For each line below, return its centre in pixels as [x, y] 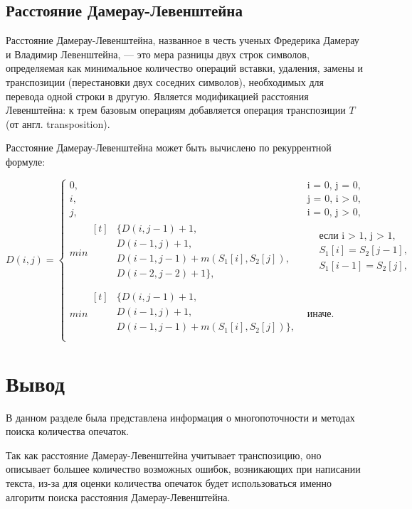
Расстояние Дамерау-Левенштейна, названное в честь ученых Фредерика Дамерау [183, 40]
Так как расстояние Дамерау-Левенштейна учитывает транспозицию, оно [164, 455]
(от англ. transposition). [58, 123]
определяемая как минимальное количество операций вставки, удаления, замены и [185, 68]
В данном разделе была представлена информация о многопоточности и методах [180, 417]
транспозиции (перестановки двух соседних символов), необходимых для [165, 81]
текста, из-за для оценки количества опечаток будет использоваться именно [169, 482]
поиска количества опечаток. [68, 431]
